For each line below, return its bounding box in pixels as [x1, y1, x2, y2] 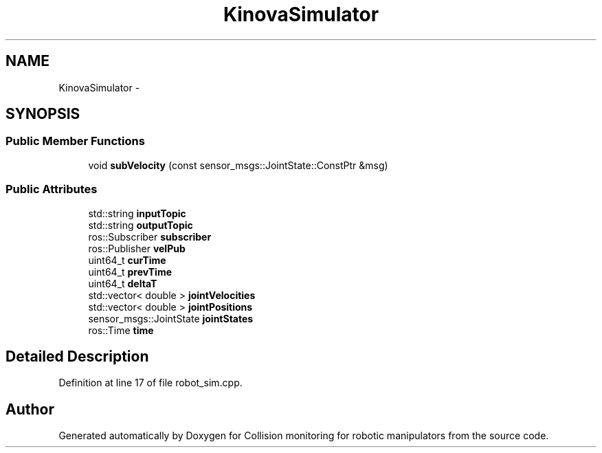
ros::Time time [88, 324, 154, 336]
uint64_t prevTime [88, 265, 172, 278]
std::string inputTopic [88, 207, 186, 219]
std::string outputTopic [88, 219, 193, 231]
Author [5, 400, 54, 418]
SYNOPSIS [5, 105, 80, 123]
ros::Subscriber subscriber [88, 230, 212, 243]
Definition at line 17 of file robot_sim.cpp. [58, 377, 243, 389]
